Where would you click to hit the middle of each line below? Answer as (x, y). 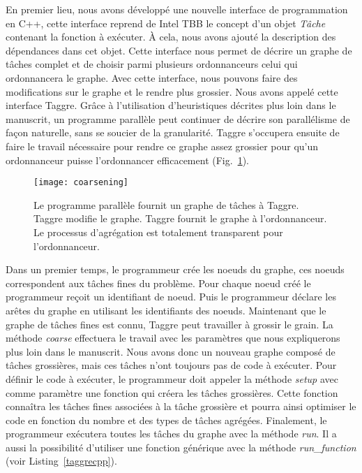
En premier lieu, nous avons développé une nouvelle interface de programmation (177, 9)
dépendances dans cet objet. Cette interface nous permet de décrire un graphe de (179, 50)
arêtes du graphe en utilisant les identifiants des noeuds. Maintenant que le (166, 310)
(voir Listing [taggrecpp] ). (61, 461)
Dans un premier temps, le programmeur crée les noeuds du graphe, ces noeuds (175, 269)
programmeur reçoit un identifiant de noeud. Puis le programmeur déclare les (171, 297)
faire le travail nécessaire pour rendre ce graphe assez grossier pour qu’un (162, 146)
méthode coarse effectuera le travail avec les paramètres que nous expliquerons (173, 338)
